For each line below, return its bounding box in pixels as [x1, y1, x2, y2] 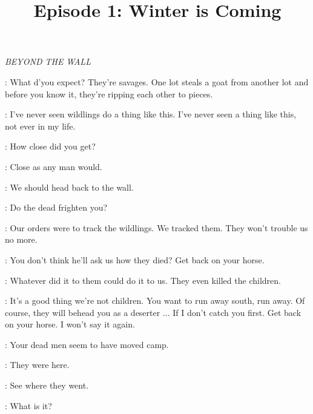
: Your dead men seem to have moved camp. [5, 338, 169, 350]
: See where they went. [5, 379, 89, 392]
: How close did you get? [5, 140, 96, 153]
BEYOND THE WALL [5, 55, 91, 68]
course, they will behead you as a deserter [5, 306, 160, 318]
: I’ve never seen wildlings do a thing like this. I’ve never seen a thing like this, [5, 108, 297, 120]
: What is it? [5, 399, 52, 412]
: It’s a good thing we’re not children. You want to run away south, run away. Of [5, 294, 305, 307]
